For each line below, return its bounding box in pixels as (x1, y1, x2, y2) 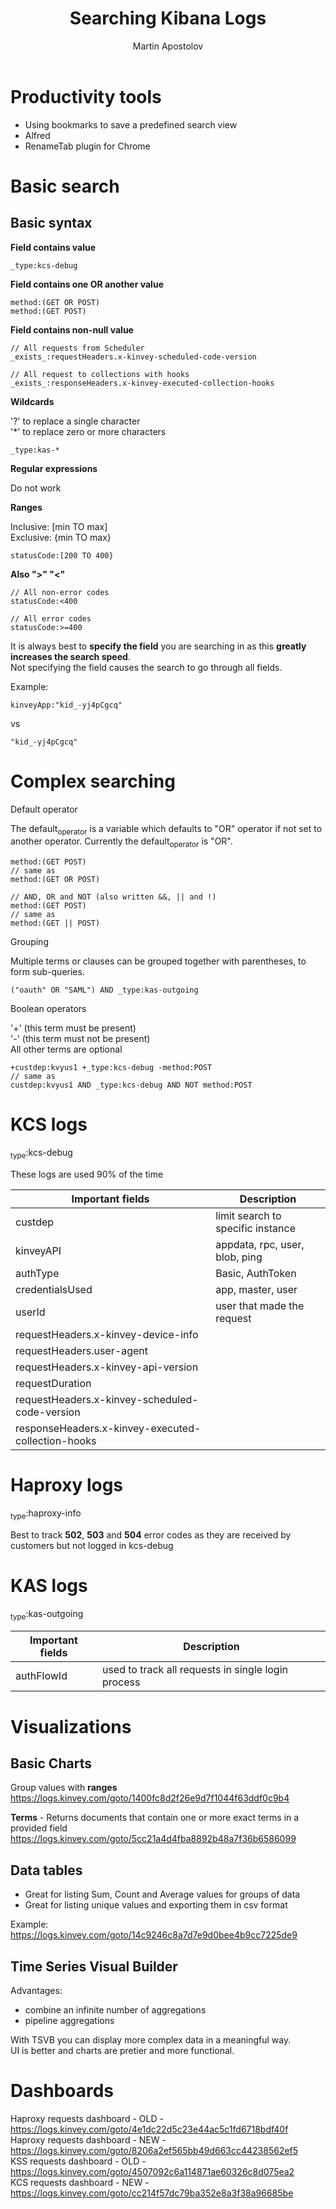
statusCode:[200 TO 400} (10, 550, 114, 561)
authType (15, 1266, 60, 1280)
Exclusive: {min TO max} (10, 531, 112, 543)
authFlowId (15, 1669, 68, 1683)
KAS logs (10, 1574, 88, 1597)
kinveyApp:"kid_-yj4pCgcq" (10, 700, 123, 710)
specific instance (215, 1221, 296, 1235)
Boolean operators (10, 1003, 87, 1015)
